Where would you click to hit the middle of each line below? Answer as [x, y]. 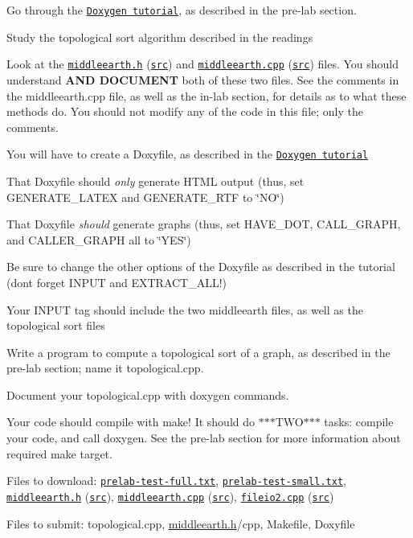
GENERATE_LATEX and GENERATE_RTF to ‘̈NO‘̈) [145, 197]
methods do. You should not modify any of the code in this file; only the [185, 111]
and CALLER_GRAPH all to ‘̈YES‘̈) [99, 239]
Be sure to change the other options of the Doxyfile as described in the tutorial [201, 267]
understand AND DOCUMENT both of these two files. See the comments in [203, 79]
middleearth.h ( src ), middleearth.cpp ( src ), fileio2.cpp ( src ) [170, 496]
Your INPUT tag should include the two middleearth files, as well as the [185, 309]
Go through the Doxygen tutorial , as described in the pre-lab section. [182, 10]
